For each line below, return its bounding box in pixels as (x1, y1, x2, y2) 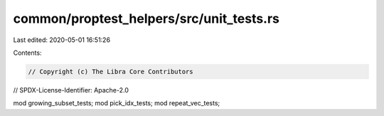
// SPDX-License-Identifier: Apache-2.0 (13, 85, 129, 94)
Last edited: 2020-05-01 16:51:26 (13, 36, 110, 44)
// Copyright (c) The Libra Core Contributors (28, 68, 193, 75)
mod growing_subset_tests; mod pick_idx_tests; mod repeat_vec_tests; (13, 99, 220, 107)
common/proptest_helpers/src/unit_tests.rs (13, 11, 280, 26)
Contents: (13, 48, 42, 57)
